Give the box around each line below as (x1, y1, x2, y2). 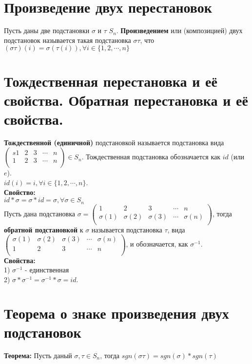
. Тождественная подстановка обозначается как (81, 152, 221, 162)
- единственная (25, 265, 69, 275)
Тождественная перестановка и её (4, 71, 217, 91)
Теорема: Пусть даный (4, 350, 72, 360)
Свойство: (4, 187, 36, 197)
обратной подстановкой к (4, 224, 83, 234)
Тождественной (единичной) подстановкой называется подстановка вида (4, 137, 224, 147)
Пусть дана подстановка (4, 208, 76, 218)
